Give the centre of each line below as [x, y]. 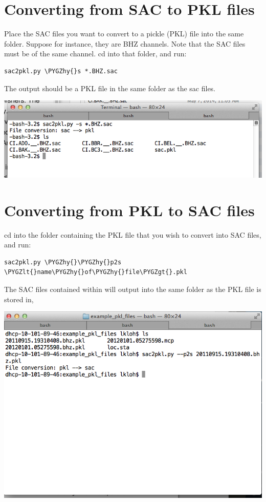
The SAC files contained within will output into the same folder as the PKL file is [133, 289]
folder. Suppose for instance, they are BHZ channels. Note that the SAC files [125, 43]
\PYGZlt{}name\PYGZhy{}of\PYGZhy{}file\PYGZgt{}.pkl [96, 272]
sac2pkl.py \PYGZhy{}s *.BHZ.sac [61, 71]
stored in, [19, 299]
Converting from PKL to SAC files [129, 210]
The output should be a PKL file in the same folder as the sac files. [110, 88]
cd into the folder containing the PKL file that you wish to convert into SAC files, [133, 234]
